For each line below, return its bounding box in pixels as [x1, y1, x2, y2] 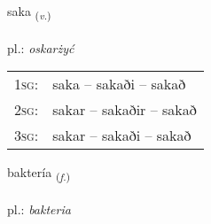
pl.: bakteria [7, 200, 71, 219]
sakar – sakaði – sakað [52, 125, 191, 146]
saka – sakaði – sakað [52, 73, 186, 95]
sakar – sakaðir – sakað [52, 99, 197, 120]
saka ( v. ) [7, 2, 51, 22]
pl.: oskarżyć [7, 38, 74, 57]
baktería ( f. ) [7, 163, 71, 184]
